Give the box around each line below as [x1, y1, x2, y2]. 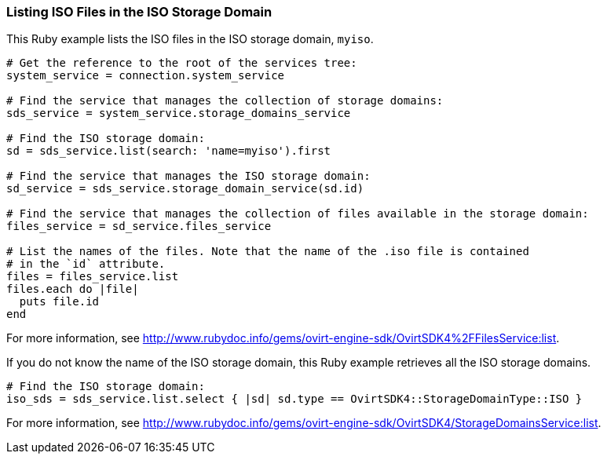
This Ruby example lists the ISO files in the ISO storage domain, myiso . [6, 32, 374, 46]
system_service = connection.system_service [6, 69, 285, 82]
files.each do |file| [6, 283, 139, 296]
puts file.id [19, 295, 100, 308]
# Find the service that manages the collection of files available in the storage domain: [6, 207, 589, 221]
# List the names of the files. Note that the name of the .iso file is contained [6, 245, 529, 258]
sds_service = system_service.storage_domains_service [6, 107, 351, 120]
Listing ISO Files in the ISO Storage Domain [6, 4, 272, 20]
